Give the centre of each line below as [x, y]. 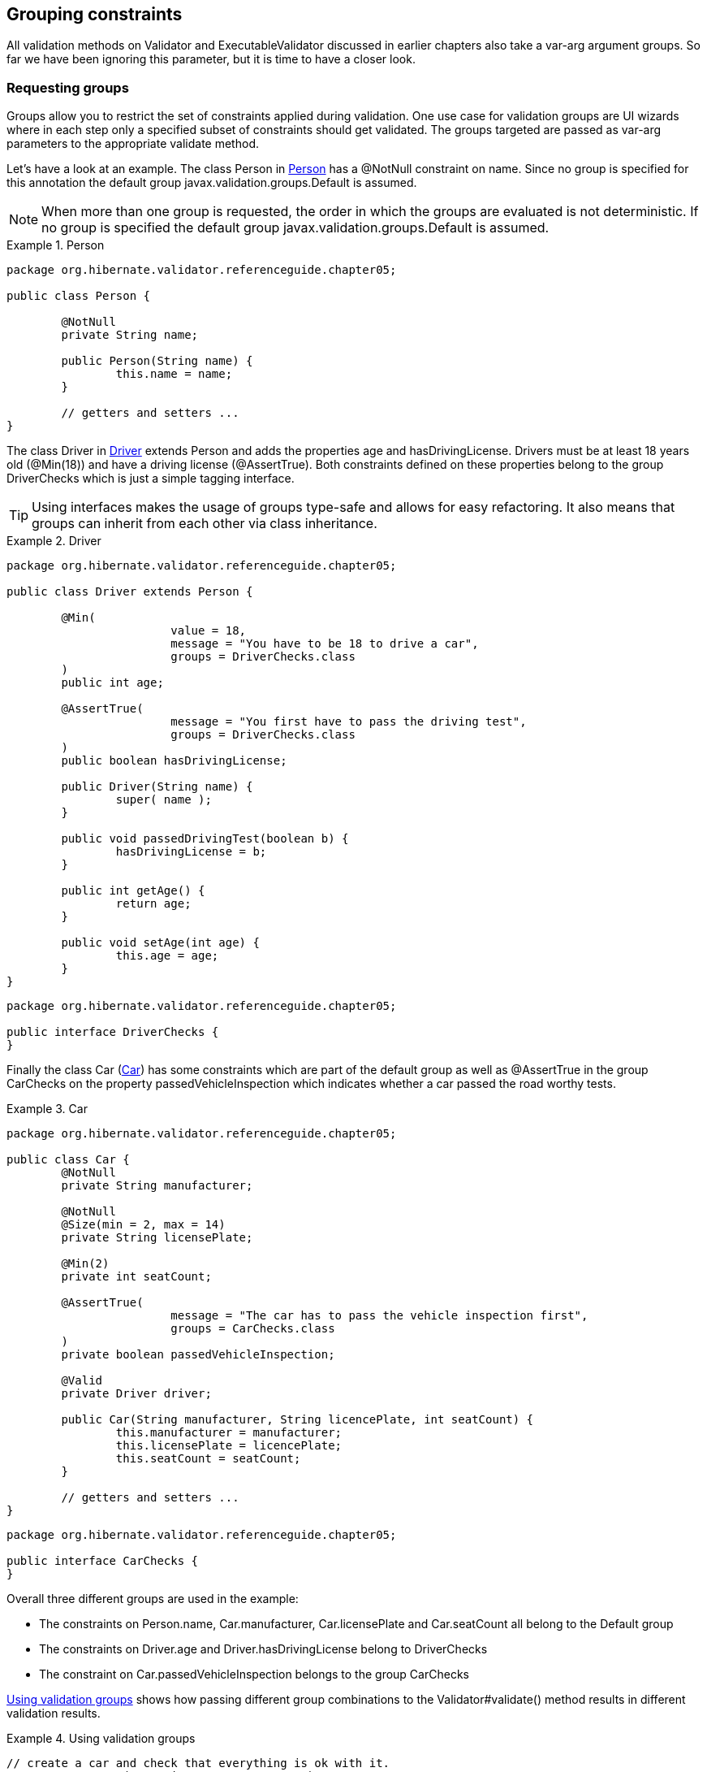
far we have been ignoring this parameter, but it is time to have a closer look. [211, 59]
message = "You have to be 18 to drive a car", [325, 644]
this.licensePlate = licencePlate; [229, 1446]
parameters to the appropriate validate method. [133, 144]
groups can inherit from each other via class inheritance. [205, 524]
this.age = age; [167, 956]
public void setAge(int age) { [160, 943]
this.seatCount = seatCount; [208, 1459]
